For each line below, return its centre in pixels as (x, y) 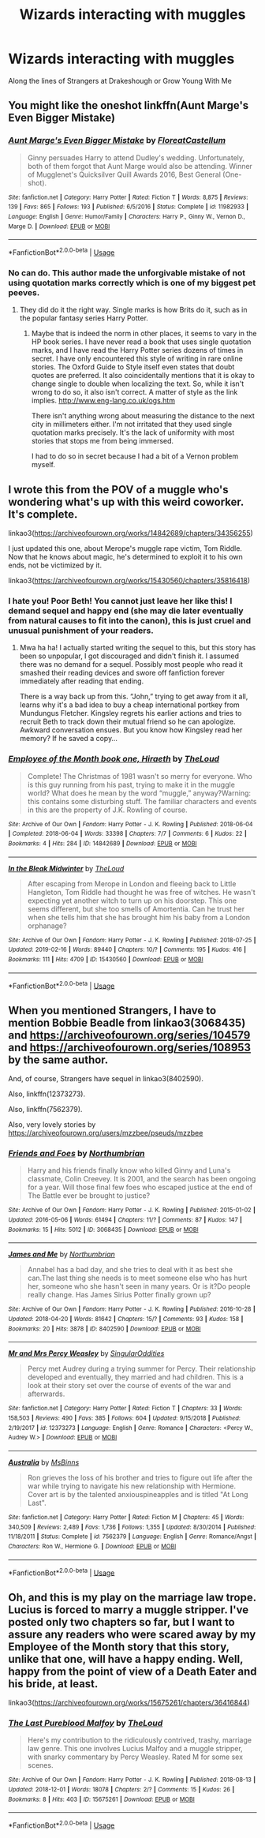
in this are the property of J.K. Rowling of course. (107, 810)
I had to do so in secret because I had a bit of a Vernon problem (135, 456)
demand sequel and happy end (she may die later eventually (126, 611)
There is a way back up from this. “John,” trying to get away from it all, (134, 697)
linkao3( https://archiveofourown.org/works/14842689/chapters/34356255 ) (131, 533)
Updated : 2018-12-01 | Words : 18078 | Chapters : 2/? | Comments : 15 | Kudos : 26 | (121, 1789)
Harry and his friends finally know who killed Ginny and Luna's (129, 1170)
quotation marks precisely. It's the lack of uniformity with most (133, 432)
